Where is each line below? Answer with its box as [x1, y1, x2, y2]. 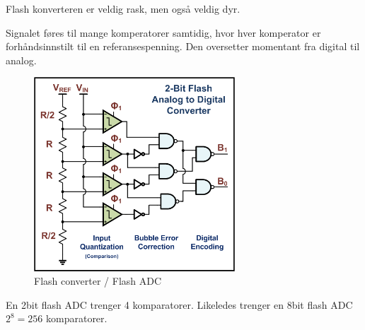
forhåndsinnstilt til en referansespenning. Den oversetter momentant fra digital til [6, 39, 360, 54]
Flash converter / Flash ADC [34, 273, 162, 288]
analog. [6, 52, 37, 67]
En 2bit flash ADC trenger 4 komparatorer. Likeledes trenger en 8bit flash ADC [6, 297, 353, 312]
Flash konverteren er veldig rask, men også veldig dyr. [6, 1, 241, 16]
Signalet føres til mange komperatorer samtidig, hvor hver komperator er [6, 25, 321, 40]
